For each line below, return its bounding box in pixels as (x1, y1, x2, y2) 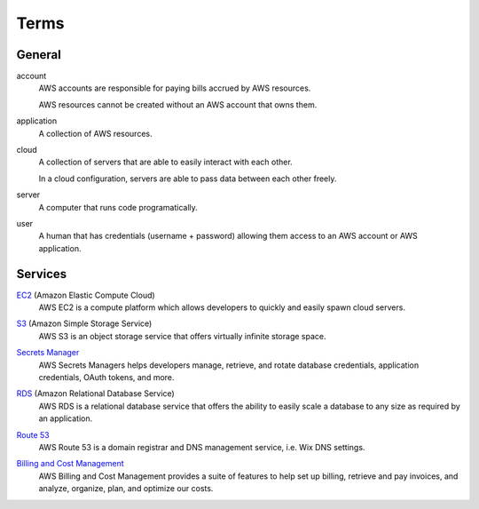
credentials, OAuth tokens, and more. (38, 372, 175, 382)
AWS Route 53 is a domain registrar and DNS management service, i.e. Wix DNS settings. (38, 441, 365, 452)
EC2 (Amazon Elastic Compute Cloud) (16, 290, 155, 300)
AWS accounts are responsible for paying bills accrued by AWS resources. (38, 83, 311, 93)
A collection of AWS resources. (38, 128, 153, 139)
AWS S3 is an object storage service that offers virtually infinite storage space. (38, 330, 326, 341)
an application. (38, 413, 93, 424)
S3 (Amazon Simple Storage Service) (16, 318, 153, 329)
